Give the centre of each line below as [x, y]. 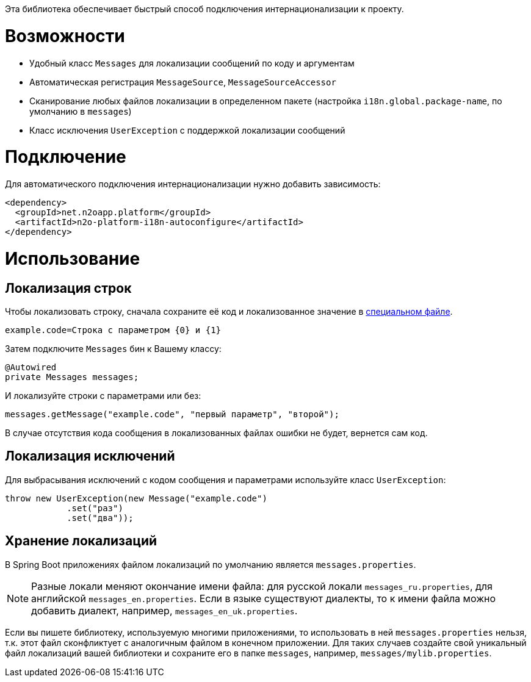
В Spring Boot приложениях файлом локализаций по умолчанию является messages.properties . [211, 564]
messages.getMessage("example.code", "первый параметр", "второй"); [172, 414]
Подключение [66, 157]
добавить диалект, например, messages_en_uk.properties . [164, 610]
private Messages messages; [72, 377]
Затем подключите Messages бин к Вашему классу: [113, 348]
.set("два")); [100, 518]
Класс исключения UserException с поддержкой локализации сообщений [187, 130]
